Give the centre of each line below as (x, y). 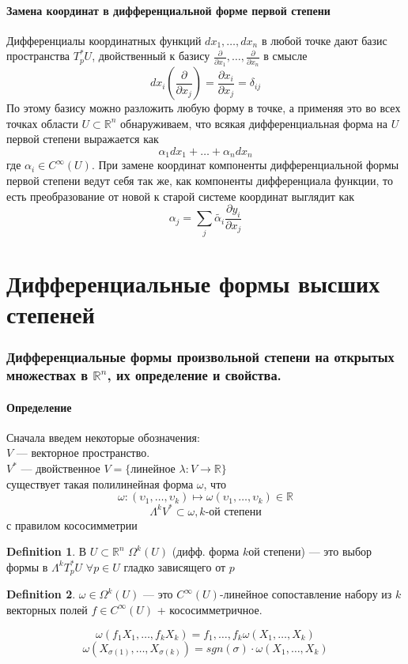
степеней (51, 314)
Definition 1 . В (47, 551)
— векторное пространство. (83, 453)
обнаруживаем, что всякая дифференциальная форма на (254, 123)
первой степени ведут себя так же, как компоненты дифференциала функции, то (200, 180)
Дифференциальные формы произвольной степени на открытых (200, 357)
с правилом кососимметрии (72, 524)
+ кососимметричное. (210, 609)
